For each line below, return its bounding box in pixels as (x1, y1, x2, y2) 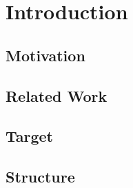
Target (6, 125, 54, 147)
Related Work (6, 85, 108, 106)
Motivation (6, 44, 85, 65)
